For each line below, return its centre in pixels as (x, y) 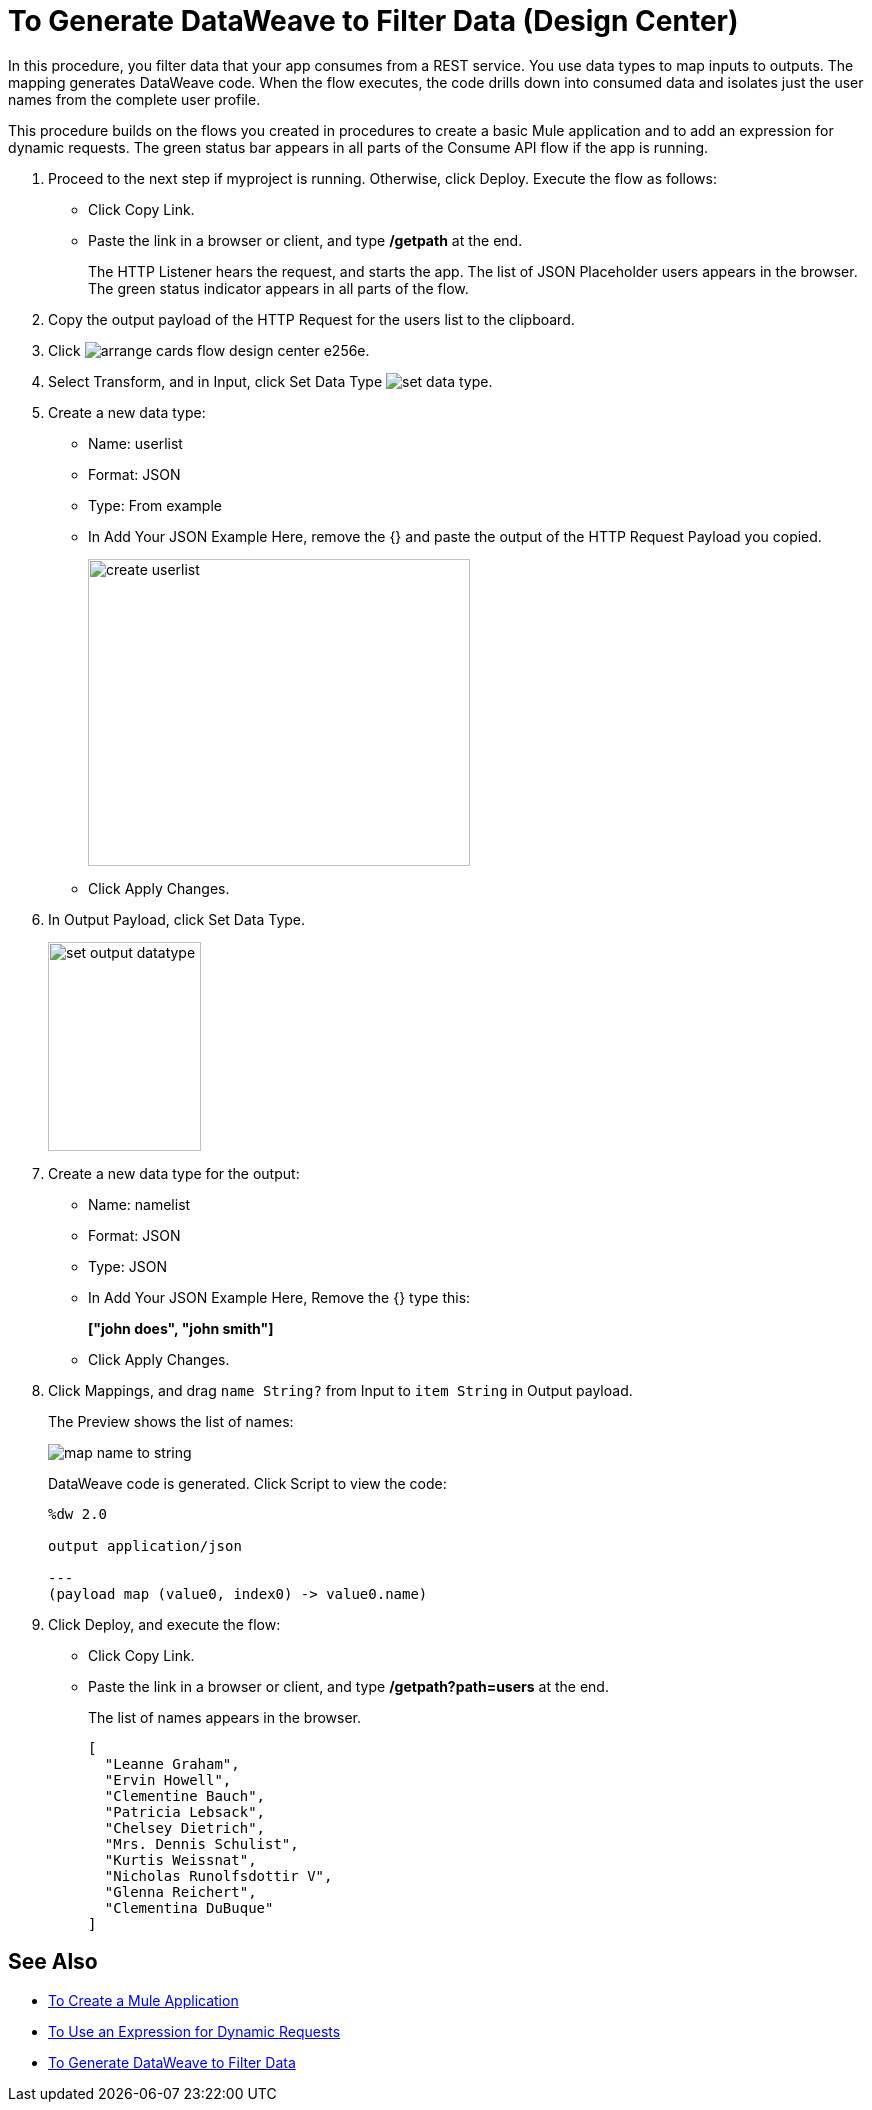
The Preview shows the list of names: (171, 1421)
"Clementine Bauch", (185, 1795)
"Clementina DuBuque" (189, 1907)
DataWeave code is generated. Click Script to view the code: (247, 1483)
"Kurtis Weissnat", (180, 1859)
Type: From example (155, 505)
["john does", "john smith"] (181, 1328)
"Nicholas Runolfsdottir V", (218, 1875)
